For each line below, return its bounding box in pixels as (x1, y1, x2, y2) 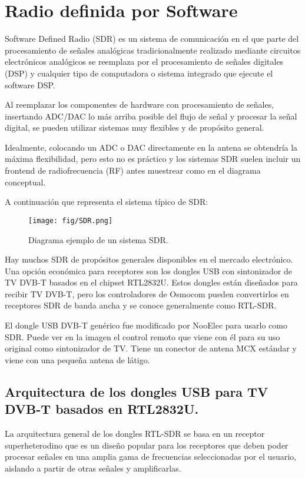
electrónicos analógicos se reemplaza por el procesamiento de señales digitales (5, 55, 284, 68)
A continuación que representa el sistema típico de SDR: (5, 195, 208, 208)
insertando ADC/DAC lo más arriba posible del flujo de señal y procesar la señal (5, 109, 297, 122)
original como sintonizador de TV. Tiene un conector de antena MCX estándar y (5, 342, 297, 354)
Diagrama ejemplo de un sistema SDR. (28, 233, 168, 245)
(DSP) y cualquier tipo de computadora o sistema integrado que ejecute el (5, 67, 273, 79)
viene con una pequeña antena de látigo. (5, 353, 150, 366)
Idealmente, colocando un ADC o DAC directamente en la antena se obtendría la (5, 141, 298, 153)
